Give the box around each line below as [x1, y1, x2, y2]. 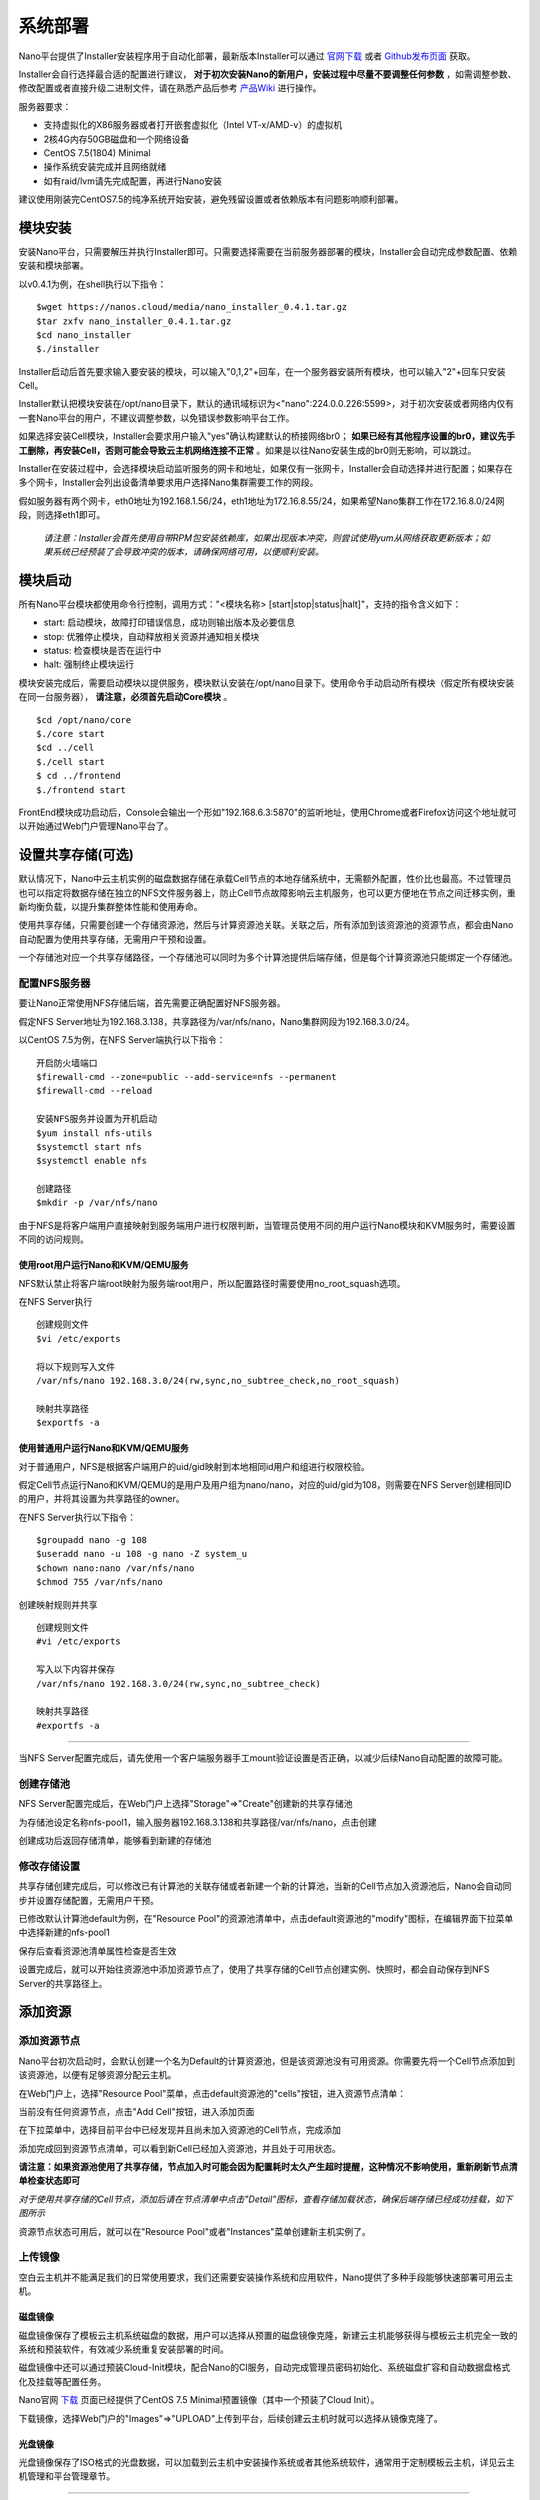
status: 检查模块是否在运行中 [43, 645, 162, 657]
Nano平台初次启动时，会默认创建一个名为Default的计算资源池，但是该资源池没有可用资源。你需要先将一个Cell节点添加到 [18, 2055, 515, 2067]
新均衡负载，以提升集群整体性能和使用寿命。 [18, 901, 203, 913]
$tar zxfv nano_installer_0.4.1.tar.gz [36, 315, 232, 327]
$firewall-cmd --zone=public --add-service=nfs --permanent [36, 1071, 337, 1082]
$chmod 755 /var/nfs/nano [36, 1576, 164, 1588]
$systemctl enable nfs [36, 1155, 148, 1167]
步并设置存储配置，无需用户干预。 [18, 1894, 159, 1906]
